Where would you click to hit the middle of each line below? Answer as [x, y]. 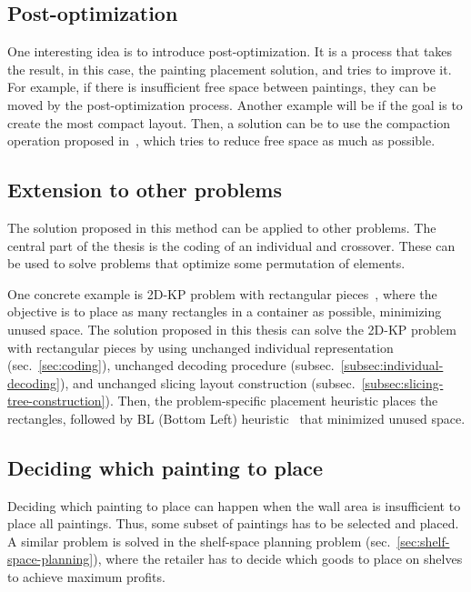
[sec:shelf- [423, 541]
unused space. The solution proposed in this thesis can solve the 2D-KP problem [232, 329]
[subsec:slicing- [402, 382]
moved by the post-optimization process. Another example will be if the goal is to [235, 104]
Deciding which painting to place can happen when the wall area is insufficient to [234, 505]
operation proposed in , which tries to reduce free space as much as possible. [221, 140]
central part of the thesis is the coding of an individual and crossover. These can [231, 245]
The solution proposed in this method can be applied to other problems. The [222, 227]
